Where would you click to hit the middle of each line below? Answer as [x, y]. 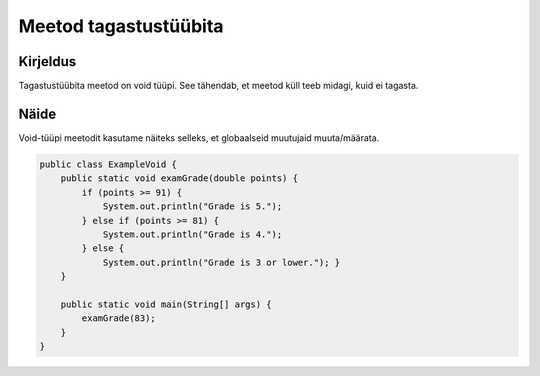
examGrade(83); [119, 318]
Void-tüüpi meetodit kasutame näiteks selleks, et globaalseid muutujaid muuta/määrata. [199, 137]
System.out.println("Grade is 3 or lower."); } [221, 262]
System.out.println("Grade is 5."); [192, 206]
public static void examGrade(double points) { [179, 178]
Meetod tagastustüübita [121, 26]
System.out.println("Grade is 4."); [192, 234]
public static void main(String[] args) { [166, 304]
